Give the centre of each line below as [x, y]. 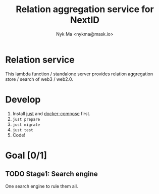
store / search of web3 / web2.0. [39, 79]
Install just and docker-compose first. [51, 113]
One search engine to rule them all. [42, 186]
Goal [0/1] [26, 155]
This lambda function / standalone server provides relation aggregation [79, 74]
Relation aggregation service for [85, 9]
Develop [23, 99]
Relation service [40, 60]
